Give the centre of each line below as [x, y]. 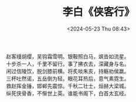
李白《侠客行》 [98, 12]
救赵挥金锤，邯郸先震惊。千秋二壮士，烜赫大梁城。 [68, 85]
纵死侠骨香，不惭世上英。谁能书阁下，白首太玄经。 [68, 93]
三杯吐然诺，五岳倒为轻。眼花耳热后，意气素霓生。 [68, 78]
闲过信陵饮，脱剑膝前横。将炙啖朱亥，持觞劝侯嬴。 [68, 71]
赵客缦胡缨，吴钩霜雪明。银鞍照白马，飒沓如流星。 [68, 56]
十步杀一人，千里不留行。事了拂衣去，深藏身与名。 [68, 64]
